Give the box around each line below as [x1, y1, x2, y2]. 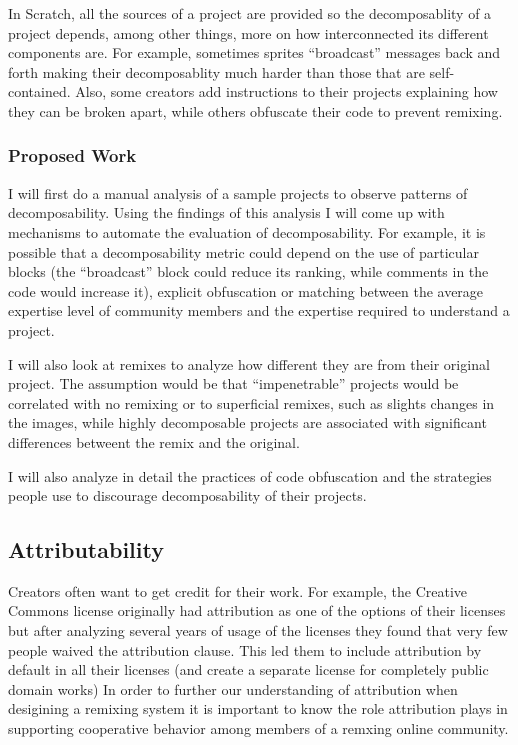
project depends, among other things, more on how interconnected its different [8, 22, 489, 43]
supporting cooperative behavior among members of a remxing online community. [8, 718, 509, 739]
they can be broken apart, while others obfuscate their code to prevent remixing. [8, 100, 503, 121]
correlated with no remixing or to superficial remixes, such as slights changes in [8, 392, 495, 413]
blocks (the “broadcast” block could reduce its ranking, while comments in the [8, 261, 489, 282]
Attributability [8, 534, 164, 565]
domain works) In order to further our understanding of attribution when [8, 678, 458, 699]
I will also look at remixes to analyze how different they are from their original [8, 353, 490, 374]
